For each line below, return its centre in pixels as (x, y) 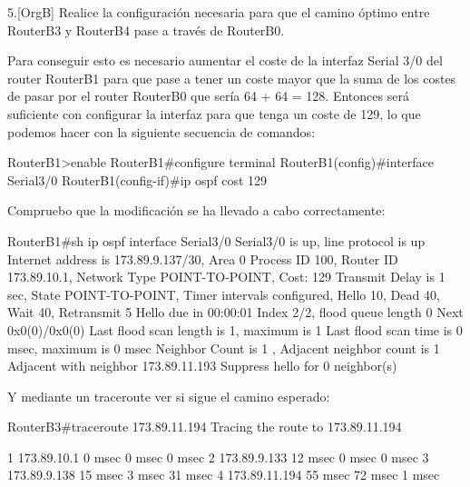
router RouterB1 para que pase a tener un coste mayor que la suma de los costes (232, 78)
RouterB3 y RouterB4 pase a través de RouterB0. (146, 30)
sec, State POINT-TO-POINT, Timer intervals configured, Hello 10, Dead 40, (224, 294)
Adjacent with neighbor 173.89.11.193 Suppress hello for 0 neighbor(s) (202, 366)
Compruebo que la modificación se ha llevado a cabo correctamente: (196, 210)
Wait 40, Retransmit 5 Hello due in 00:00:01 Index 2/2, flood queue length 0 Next (235, 312)
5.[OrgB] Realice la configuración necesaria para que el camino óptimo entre (219, 12)
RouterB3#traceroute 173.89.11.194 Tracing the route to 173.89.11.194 (205, 427)
